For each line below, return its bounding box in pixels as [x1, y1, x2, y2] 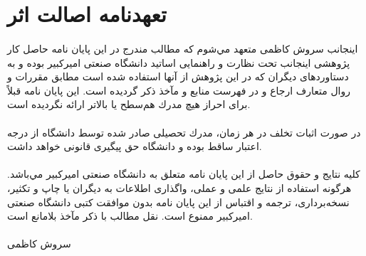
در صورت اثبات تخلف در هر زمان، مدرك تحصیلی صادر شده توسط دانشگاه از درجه [7, 124, 361, 139]
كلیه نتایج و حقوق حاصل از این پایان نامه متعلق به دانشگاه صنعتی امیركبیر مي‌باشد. [7, 166, 360, 181]
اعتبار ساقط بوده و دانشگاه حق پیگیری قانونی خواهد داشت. [7, 139, 262, 154]
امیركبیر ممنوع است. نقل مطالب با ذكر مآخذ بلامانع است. [7, 208, 253, 223]
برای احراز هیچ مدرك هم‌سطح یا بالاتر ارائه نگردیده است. [7, 97, 251, 112]
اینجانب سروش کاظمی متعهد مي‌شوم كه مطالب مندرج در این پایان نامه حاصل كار [7, 41, 358, 55]
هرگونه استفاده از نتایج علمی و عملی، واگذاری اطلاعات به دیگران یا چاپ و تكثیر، [7, 180, 352, 195]
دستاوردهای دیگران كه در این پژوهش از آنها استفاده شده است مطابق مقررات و [7, 69, 349, 84]
